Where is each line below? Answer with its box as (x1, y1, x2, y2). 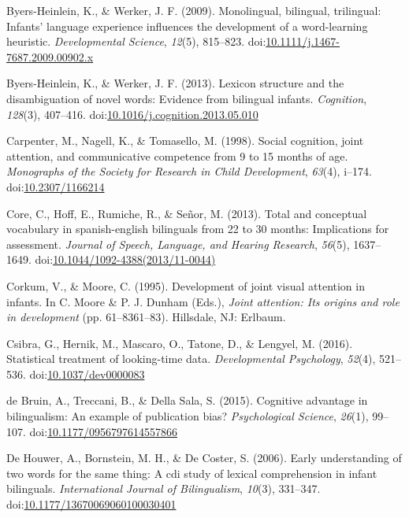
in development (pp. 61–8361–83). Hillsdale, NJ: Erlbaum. (6, 309, 286, 325)
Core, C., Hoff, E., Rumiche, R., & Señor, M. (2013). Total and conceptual (6, 205, 367, 221)
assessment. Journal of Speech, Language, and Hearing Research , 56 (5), (6, 235, 350, 252)
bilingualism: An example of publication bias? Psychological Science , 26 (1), (6, 408, 369, 424)
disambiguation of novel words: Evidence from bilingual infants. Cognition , (6, 90, 367, 106)
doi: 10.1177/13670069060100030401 (6, 496, 177, 512)
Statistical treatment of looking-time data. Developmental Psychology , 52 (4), (6, 350, 376, 367)
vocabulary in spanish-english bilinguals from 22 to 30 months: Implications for (6, 220, 389, 237)
